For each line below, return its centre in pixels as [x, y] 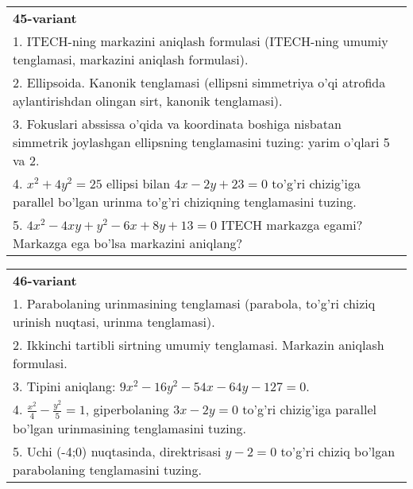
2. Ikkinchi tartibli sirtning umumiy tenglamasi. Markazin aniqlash [199, 345]
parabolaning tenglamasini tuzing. [107, 469]
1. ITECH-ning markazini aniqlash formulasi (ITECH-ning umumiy [201, 41]
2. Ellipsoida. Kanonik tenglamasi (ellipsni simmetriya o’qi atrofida [199, 82]
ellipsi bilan [139, 183]
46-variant [45, 280]
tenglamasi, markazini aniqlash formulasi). [131, 59]
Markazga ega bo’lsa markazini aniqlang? [128, 243]
